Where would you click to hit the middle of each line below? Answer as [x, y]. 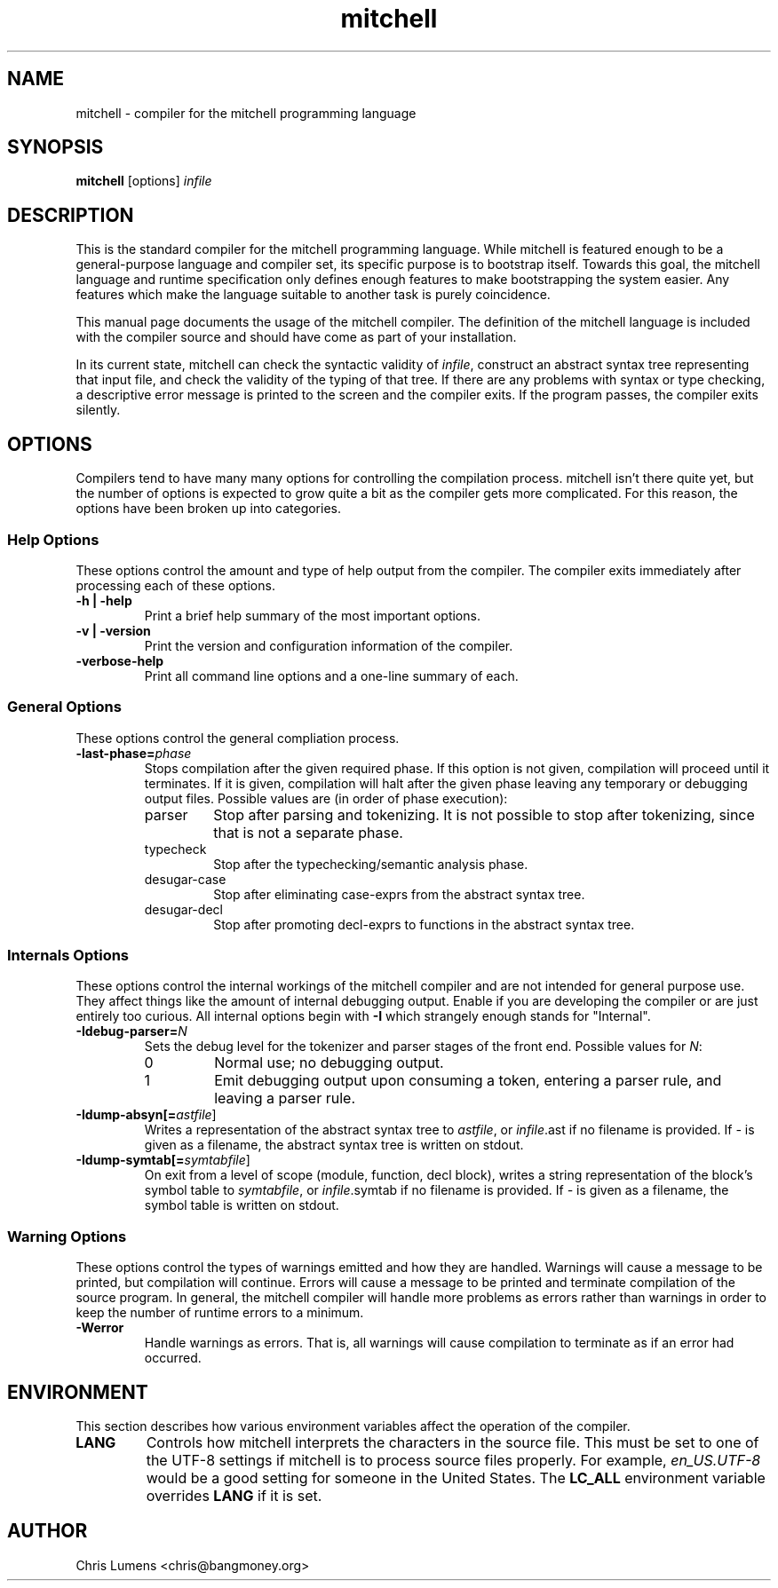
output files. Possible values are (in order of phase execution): [326, 798]
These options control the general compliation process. [238, 738]
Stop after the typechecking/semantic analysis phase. [371, 864]
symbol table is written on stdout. [242, 1205]
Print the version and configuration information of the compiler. [329, 645]
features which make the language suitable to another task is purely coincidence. [313, 295]
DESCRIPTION [71, 215]
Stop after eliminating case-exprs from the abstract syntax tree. [399, 894]
